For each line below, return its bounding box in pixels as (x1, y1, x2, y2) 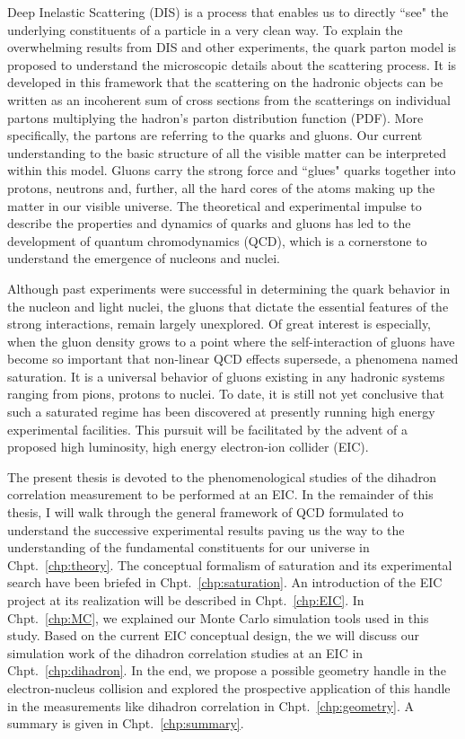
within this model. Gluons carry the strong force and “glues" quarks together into (7, 161, 456, 180)
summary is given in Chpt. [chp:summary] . (7, 714, 244, 733)
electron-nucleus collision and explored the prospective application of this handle (7, 678, 451, 697)
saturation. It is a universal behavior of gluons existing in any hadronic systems (7, 366, 445, 385)
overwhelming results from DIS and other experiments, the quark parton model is (7, 38, 457, 57)
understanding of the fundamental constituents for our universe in (7, 538, 370, 557)
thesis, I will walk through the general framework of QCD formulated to (7, 503, 404, 522)
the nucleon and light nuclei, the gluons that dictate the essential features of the (7, 296, 449, 315)
